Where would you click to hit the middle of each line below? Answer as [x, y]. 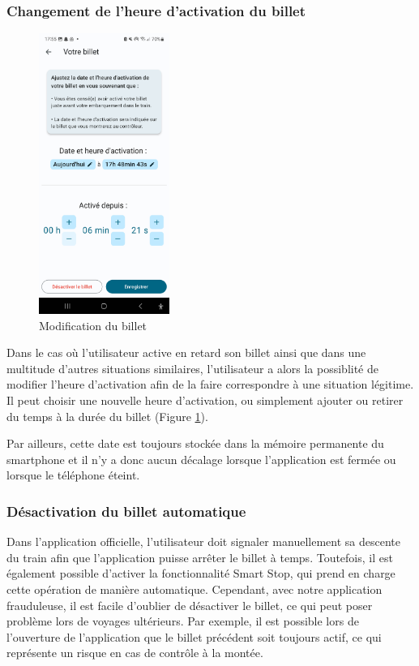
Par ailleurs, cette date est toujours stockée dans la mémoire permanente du [195, 443]
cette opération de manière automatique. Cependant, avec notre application [195, 589]
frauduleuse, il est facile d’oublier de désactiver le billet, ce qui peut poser [190, 605]
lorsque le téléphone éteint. [73, 475]
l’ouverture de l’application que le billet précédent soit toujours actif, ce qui [194, 636]
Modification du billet [93, 325]
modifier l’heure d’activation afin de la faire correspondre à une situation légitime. [210, 384]
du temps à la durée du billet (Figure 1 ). [107, 416]
